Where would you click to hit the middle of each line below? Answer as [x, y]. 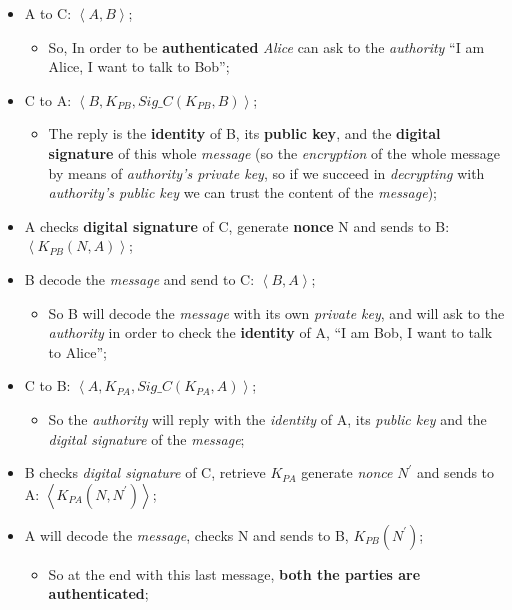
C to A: [48, 99]
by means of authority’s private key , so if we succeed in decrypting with [266, 172]
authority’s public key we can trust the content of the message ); [242, 192]
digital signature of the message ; [146, 438]
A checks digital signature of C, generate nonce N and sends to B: [237, 225]
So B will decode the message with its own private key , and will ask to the [276, 312]
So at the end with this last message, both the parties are [234, 573]
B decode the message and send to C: [139, 278]
